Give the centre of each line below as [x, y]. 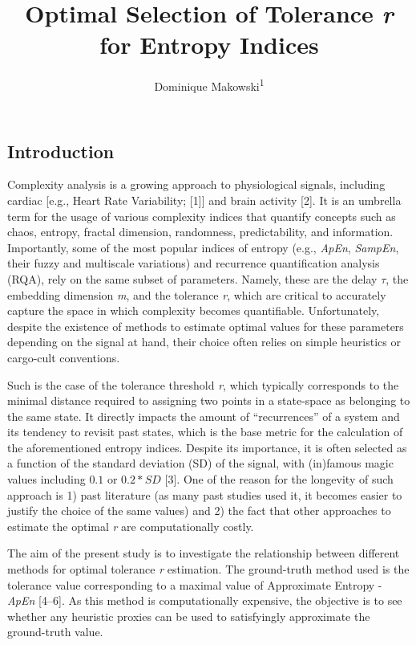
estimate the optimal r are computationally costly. [131, 526]
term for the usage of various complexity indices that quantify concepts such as [202, 216]
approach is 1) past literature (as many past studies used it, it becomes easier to [205, 494]
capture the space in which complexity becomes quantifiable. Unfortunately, [194, 310]
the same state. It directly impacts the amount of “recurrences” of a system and [204, 416]
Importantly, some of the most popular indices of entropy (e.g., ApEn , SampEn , [203, 247]
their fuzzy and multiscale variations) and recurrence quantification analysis [194, 263]
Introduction [61, 151]
